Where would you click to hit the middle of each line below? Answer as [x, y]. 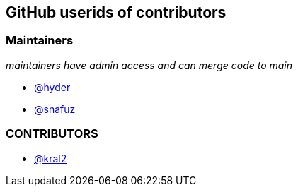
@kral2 [51, 158]
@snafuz [55, 109]
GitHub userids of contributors [116, 12]
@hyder [52, 87]
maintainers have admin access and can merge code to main [149, 65]
